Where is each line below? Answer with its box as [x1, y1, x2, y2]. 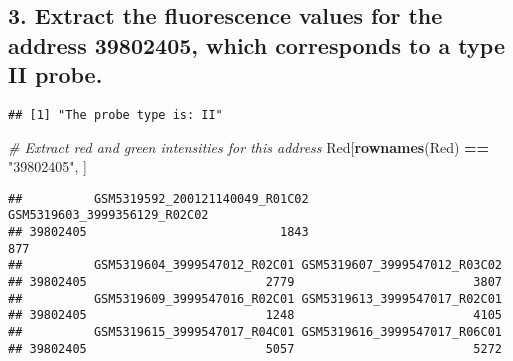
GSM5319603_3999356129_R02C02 [8, 208, 209, 223]
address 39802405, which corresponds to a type [8, 29, 505, 60]
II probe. [8, 59, 103, 90]
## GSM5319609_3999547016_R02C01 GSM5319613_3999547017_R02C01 [8, 291, 502, 306]
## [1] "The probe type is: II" [8, 107, 223, 122]
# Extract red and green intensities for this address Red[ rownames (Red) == [8, 136, 490, 157]
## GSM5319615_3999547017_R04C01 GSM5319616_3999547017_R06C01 [8, 325, 502, 340]
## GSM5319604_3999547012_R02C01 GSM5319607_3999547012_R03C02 [8, 258, 502, 273]
